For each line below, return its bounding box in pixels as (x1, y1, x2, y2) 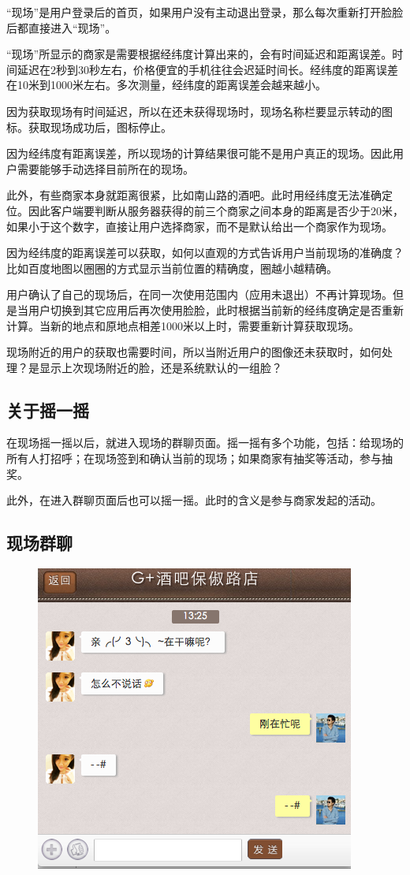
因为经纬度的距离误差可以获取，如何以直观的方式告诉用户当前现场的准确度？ (6, 244, 404, 261)
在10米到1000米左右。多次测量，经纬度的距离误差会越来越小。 (6, 76, 326, 93)
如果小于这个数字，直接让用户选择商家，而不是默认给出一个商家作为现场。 (6, 218, 393, 234)
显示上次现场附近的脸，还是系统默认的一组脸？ (39, 359, 282, 375)
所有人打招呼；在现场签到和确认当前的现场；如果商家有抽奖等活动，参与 (6, 450, 382, 467)
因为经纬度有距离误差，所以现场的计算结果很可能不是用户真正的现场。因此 (6, 145, 393, 162)
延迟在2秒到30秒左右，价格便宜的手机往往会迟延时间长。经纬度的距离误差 (17, 61, 398, 77)
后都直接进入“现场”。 (6, 19, 117, 35)
